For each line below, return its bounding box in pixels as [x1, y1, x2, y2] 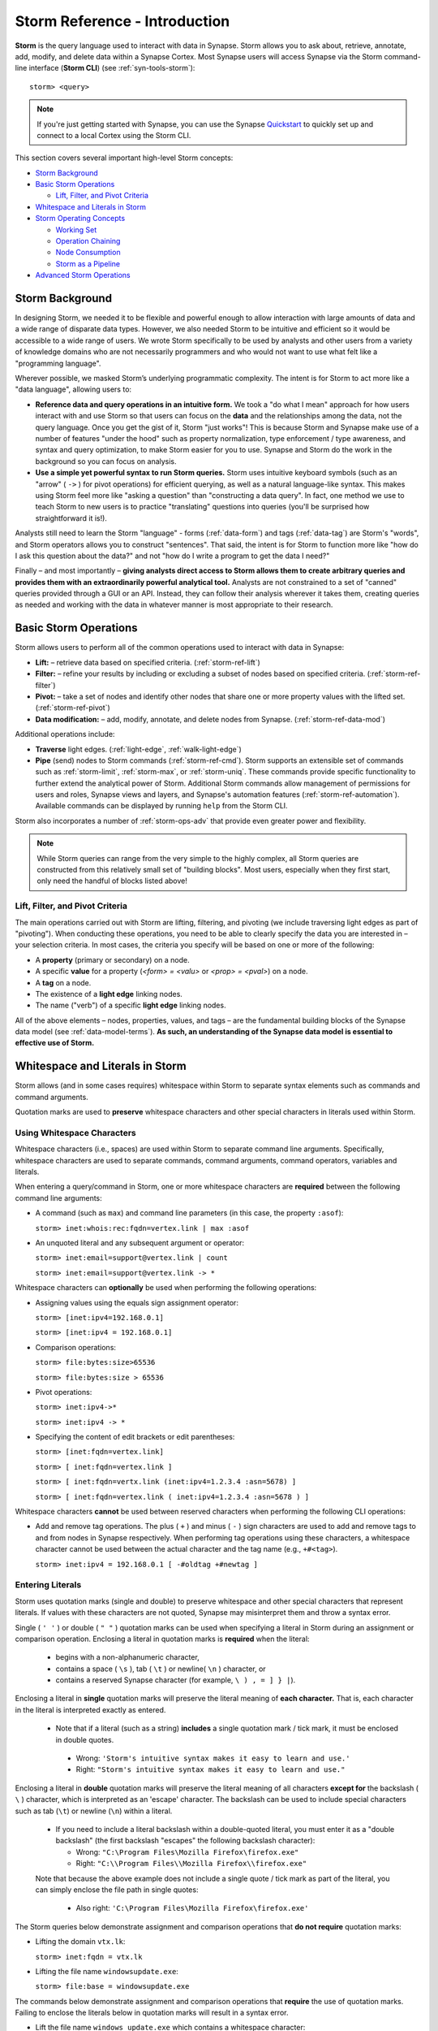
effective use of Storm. [15, 1038, 95, 1048]
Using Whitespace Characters [15, 1127, 137, 1138]
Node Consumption [55, 248, 121, 258]
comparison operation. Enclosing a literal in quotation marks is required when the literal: [15, 1634, 310, 1643]
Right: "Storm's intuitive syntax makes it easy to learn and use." [75, 1765, 346, 1774]
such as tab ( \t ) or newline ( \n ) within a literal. [15, 1806, 173, 1816]
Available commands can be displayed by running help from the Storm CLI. [35, 801, 288, 811]
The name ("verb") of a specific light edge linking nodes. [35, 1000, 226, 1011]
